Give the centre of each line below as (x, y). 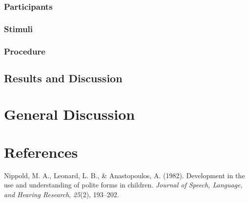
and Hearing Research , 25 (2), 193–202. (62, 194)
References (41, 152)
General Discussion (70, 114)
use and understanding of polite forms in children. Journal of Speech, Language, (123, 185)
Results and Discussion (63, 78)
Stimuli (19, 28)
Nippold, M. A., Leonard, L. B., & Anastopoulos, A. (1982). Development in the (124, 175)
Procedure (25, 51)
